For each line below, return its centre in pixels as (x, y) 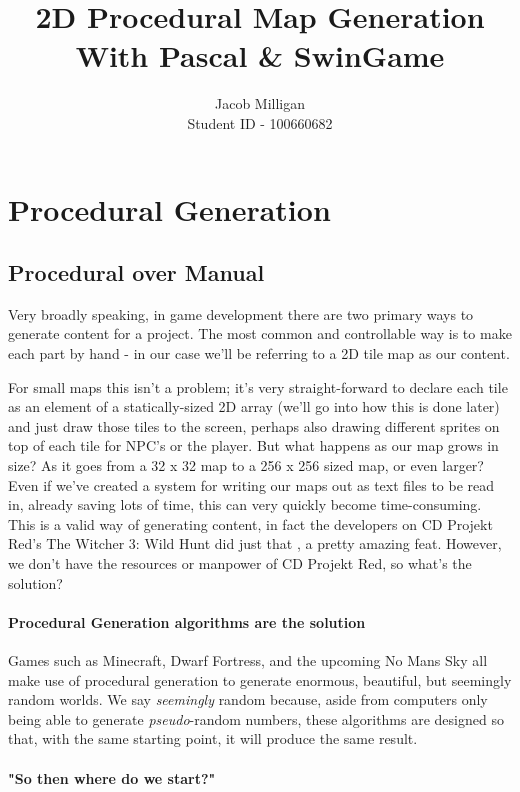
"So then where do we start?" (112, 777)
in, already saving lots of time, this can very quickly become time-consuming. (245, 504)
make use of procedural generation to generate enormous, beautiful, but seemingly (260, 679)
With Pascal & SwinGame (260, 55)
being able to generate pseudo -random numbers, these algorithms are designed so (256, 718)
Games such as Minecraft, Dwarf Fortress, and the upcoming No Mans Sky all (248, 660)
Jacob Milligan (260, 103)
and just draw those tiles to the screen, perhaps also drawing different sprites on (254, 425)
